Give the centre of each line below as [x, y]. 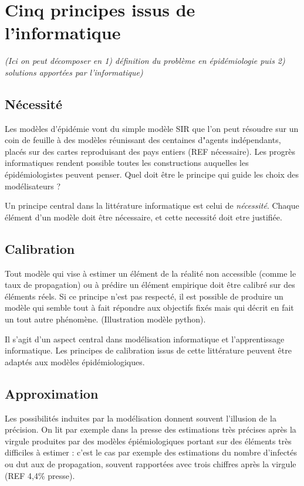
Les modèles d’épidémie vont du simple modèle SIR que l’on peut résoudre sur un [152, 128]
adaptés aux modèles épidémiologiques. [75, 361]
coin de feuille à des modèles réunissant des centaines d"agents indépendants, [143, 140]
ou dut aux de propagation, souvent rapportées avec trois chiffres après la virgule [151, 463]
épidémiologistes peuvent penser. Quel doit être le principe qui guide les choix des [152, 174]
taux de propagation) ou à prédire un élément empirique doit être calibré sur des [150, 285]
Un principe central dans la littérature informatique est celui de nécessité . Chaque [152, 205]
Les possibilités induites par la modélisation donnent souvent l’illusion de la [141, 418]
